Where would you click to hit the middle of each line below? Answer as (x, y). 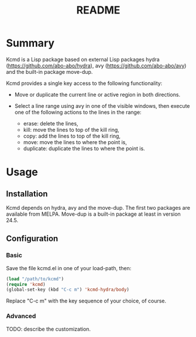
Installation (27, 194)
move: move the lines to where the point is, (75, 142)
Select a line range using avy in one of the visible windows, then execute (102, 105)
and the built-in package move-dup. (49, 72)
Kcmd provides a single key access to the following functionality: (84, 83)
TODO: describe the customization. (49, 329)
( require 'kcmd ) (26, 284)
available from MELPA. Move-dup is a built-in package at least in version (94, 214)
